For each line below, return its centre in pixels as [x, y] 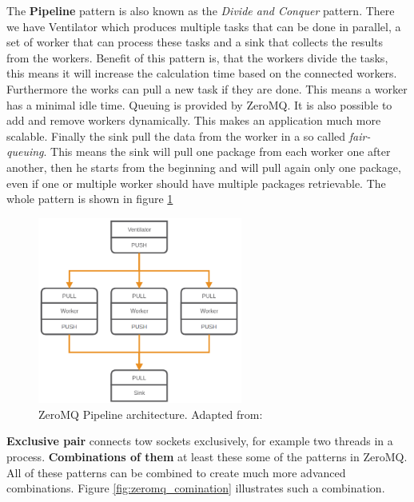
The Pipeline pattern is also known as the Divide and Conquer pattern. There [201, 10]
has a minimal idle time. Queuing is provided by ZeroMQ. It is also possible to [199, 104]
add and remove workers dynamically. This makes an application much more [194, 120]
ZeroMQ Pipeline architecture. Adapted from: [151, 414]
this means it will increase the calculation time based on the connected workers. [202, 73]
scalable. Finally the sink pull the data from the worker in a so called [176, 135]
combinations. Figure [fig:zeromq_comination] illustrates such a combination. [196, 488]
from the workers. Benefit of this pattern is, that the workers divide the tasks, [197, 57]
